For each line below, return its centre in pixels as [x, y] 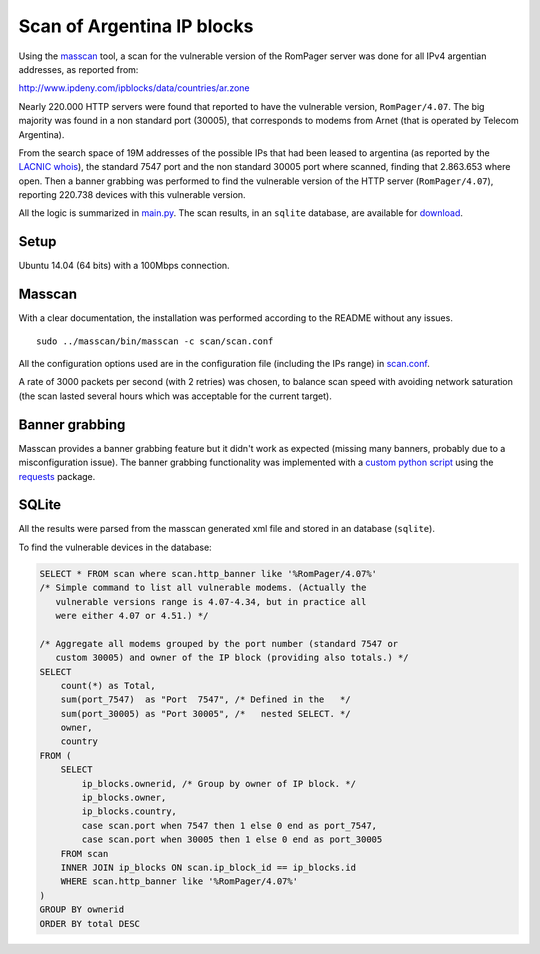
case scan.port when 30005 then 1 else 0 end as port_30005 [232, 839]
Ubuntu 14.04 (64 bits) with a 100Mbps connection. [124, 266]
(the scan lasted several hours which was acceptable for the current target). [175, 396]
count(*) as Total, [108, 685]
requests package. [57, 476]
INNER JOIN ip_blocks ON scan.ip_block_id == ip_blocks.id [208, 867]
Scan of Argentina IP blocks [136, 26]
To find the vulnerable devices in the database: [115, 547]
